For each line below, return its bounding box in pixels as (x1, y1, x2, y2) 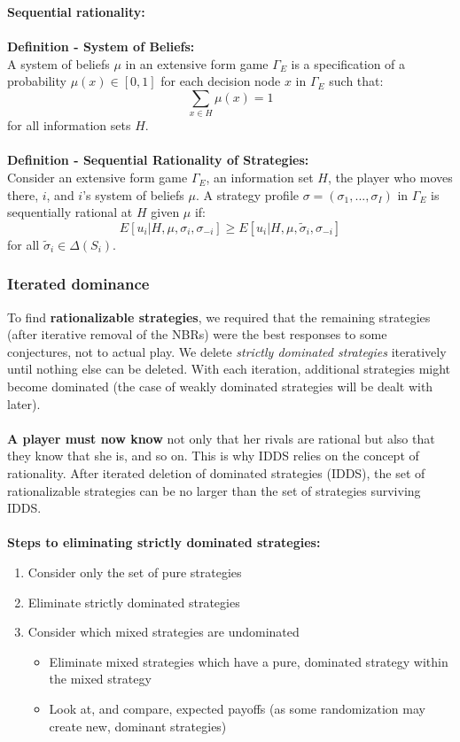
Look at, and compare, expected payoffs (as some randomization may (49, 699, 425, 717)
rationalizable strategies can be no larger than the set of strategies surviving (7, 481, 421, 499)
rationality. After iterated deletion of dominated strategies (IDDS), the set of (7, 464, 425, 483)
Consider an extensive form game (7, 168, 188, 187)
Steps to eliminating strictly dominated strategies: (7, 533, 321, 552)
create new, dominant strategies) (49, 716, 227, 735)
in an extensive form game (125, 54, 269, 73)
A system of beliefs (7, 54, 110, 73)
